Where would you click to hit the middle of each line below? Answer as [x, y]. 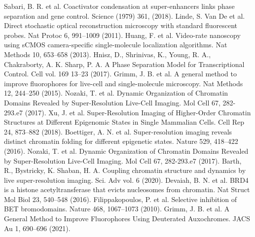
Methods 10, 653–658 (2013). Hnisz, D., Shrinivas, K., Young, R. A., [108, 54]
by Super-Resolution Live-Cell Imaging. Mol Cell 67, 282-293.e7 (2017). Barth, [123, 160]
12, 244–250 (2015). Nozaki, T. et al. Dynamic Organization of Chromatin [116, 93]
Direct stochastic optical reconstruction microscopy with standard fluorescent [121, 25]
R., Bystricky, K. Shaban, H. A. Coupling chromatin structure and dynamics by [125, 170]
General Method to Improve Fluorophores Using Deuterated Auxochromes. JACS [127, 219]
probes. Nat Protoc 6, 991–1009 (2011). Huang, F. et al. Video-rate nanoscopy [122, 35]
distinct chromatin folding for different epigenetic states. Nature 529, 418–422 [121, 141]
